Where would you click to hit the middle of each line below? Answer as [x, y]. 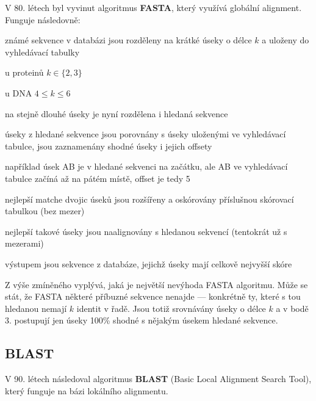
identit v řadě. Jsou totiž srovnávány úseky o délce [171, 308]
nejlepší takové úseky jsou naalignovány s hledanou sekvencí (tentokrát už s [146, 231]
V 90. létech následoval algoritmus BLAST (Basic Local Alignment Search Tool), [158, 379]
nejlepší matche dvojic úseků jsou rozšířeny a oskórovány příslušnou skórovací [149, 199]
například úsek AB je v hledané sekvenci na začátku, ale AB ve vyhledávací [146, 166]
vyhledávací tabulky [42, 52]
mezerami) [24, 243]
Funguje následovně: [43, 19]
